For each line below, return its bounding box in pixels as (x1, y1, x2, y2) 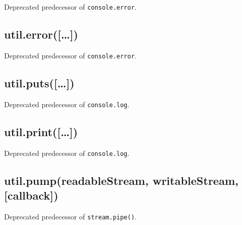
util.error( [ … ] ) (4, 26, 78, 42)
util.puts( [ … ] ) (4, 75, 75, 90)
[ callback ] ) (4, 187, 58, 203)
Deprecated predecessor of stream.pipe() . (4, 211, 137, 221)
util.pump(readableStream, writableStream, (4, 172, 238, 188)
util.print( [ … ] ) (4, 123, 78, 139)
